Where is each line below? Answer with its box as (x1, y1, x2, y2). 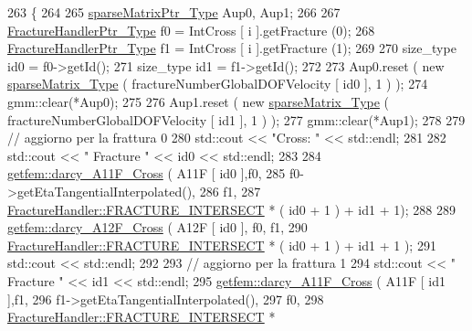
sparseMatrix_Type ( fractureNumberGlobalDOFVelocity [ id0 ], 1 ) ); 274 (7, 74, 428, 93)
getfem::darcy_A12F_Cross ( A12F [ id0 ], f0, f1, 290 (7, 218, 308, 237)
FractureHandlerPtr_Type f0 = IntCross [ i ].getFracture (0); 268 (7, 20, 375, 39)
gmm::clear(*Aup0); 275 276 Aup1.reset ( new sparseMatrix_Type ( (7, 91, 390, 111)
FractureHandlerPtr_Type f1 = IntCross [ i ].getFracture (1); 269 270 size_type (7, 38, 456, 58)
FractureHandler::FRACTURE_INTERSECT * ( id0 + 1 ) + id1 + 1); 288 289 (7, 199, 456, 219)
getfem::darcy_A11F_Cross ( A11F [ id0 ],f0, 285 (7, 164, 286, 183)
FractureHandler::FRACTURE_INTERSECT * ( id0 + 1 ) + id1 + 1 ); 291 (7, 235, 436, 254)
